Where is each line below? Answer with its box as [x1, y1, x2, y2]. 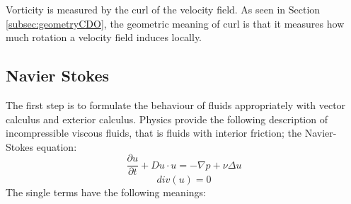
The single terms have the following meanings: [6, 185, 206, 200]
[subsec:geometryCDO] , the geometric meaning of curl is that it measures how [6, 16, 345, 30]
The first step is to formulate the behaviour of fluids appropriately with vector [6, 97, 346, 112]
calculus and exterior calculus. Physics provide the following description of [6, 111, 328, 126]
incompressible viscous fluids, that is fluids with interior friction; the [6, 125, 302, 140]
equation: [36, 139, 77, 154]
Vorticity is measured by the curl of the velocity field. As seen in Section [6, 2, 321, 16]
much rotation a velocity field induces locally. [6, 30, 202, 45]
